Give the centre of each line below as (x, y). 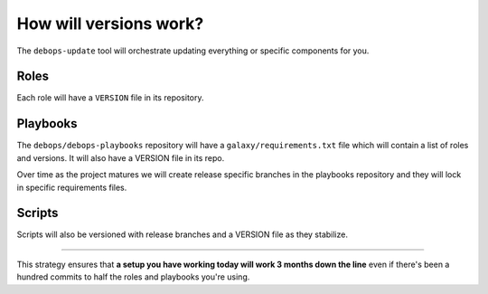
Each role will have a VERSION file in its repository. (110, 98)
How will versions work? (110, 24)
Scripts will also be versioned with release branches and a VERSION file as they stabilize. (182, 234)
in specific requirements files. (72, 187)
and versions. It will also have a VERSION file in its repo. (121, 157)
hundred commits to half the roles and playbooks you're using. (133, 277)
